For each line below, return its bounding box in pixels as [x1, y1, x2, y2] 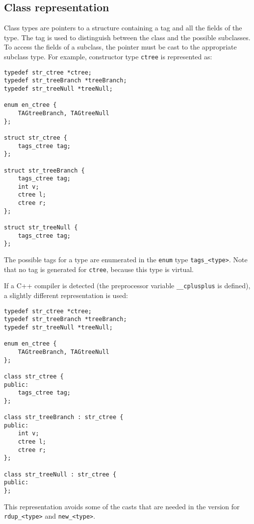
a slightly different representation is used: [4, 290, 128, 300]
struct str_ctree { [4, 134, 67, 141]
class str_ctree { [4, 373, 64, 380]
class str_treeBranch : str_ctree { [4, 414, 124, 421]
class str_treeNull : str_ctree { [4, 471, 117, 478]
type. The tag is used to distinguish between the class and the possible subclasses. [4, 32, 251, 42]
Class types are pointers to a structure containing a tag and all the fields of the [4, 23, 242, 33]
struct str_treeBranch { [4, 167, 85, 174]
